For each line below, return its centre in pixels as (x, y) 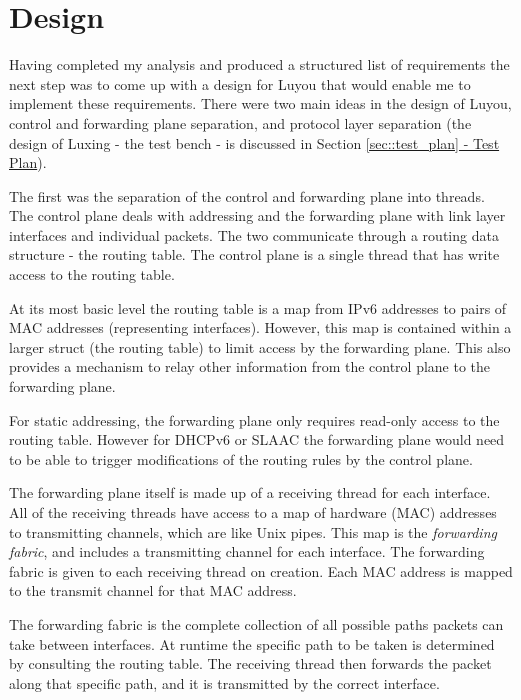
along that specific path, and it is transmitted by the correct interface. (224, 682)
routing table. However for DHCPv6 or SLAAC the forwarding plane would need (257, 439)
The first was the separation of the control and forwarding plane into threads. (247, 195)
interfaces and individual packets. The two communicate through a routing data (254, 234)
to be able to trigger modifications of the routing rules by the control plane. (241, 458)
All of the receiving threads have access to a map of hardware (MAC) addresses (253, 512)
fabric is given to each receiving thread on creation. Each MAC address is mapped (261, 570)
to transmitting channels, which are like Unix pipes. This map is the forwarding (253, 531)
